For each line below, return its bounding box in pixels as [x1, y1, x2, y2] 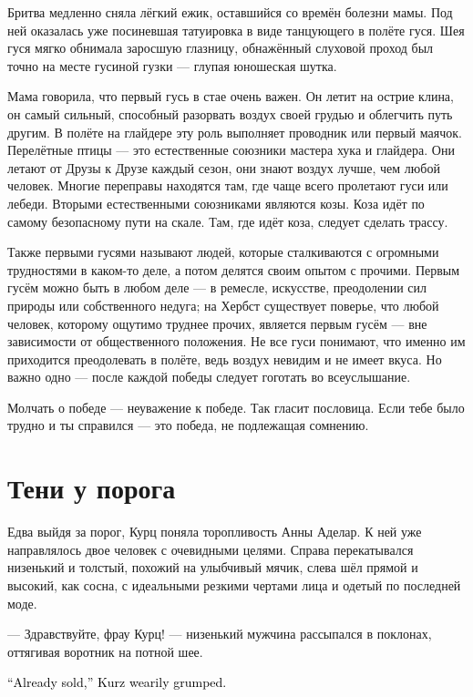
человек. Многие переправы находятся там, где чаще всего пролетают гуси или [7, 176, 448, 195]
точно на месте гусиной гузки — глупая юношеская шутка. [7, 56, 337, 75]
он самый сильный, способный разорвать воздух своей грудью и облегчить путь [7, 104, 453, 123]
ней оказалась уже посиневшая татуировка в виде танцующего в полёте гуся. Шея [7, 20, 465, 39]
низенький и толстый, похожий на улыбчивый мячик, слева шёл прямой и [7, 558, 418, 577]
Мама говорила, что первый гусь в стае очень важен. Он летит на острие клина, [7, 87, 454, 106]
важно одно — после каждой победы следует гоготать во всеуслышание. [7, 367, 411, 386]
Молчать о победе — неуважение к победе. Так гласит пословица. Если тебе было [7, 397, 465, 416]
